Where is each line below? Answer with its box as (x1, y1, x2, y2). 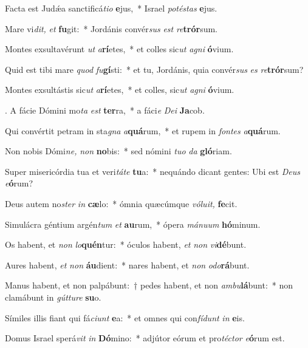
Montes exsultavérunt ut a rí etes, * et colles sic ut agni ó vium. (5, 43, 234, 55)
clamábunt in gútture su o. (5, 290, 101, 303)
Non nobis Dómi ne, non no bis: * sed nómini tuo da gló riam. (5, 145, 232, 157)
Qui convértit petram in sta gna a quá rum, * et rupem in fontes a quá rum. (5, 124, 281, 137)
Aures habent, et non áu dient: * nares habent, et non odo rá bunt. (5, 258, 250, 271)
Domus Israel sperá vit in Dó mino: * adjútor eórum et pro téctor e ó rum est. (5, 332, 285, 344)
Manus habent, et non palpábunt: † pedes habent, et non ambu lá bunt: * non (5, 279, 293, 292)
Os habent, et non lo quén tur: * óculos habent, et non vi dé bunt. (5, 238, 247, 251)
